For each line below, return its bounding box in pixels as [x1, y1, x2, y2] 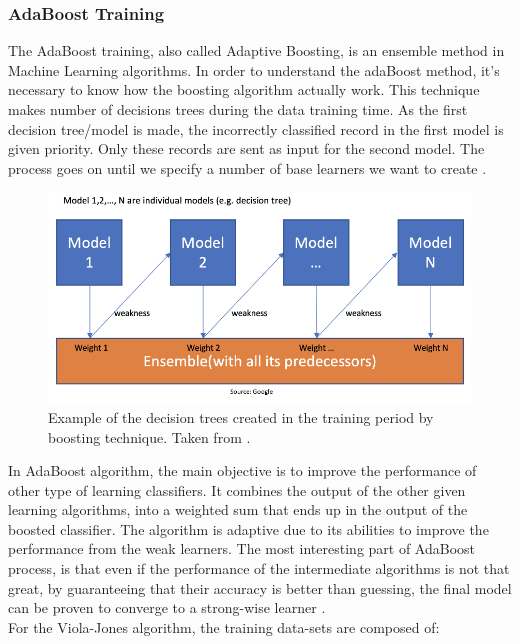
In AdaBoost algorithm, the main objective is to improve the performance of [8, 460, 477, 481]
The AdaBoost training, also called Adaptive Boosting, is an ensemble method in [8, 40, 505, 61]
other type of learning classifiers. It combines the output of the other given [8, 479, 466, 500]
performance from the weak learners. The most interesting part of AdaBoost [8, 538, 476, 559]
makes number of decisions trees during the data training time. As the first [8, 99, 468, 119]
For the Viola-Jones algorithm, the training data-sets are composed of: [8, 616, 440, 637]
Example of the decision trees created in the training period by [48, 406, 434, 427]
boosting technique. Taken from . [48, 426, 251, 447]
